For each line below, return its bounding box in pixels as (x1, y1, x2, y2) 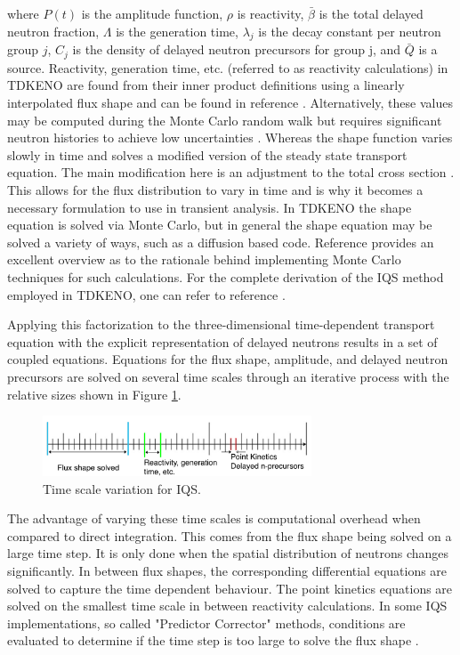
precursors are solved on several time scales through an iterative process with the (7, 367, 449, 385)
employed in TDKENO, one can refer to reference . (7, 285, 286, 303)
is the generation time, (116, 21, 238, 40)
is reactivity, (237, 4, 304, 22)
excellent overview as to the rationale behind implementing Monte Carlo (7, 250, 401, 269)
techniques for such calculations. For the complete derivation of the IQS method (7, 267, 444, 286)
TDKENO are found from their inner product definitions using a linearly (7, 76, 405, 94)
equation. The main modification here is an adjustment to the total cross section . (7, 163, 455, 182)
